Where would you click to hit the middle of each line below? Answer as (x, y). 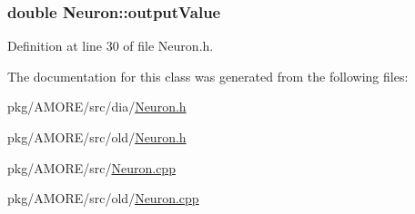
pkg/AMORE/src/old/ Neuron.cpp (103, 198)
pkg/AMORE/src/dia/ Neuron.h (97, 107)
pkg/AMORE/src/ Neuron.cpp (91, 167)
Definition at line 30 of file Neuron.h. (111, 46)
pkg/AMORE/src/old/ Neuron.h (97, 137)
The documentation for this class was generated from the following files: (208, 76)
